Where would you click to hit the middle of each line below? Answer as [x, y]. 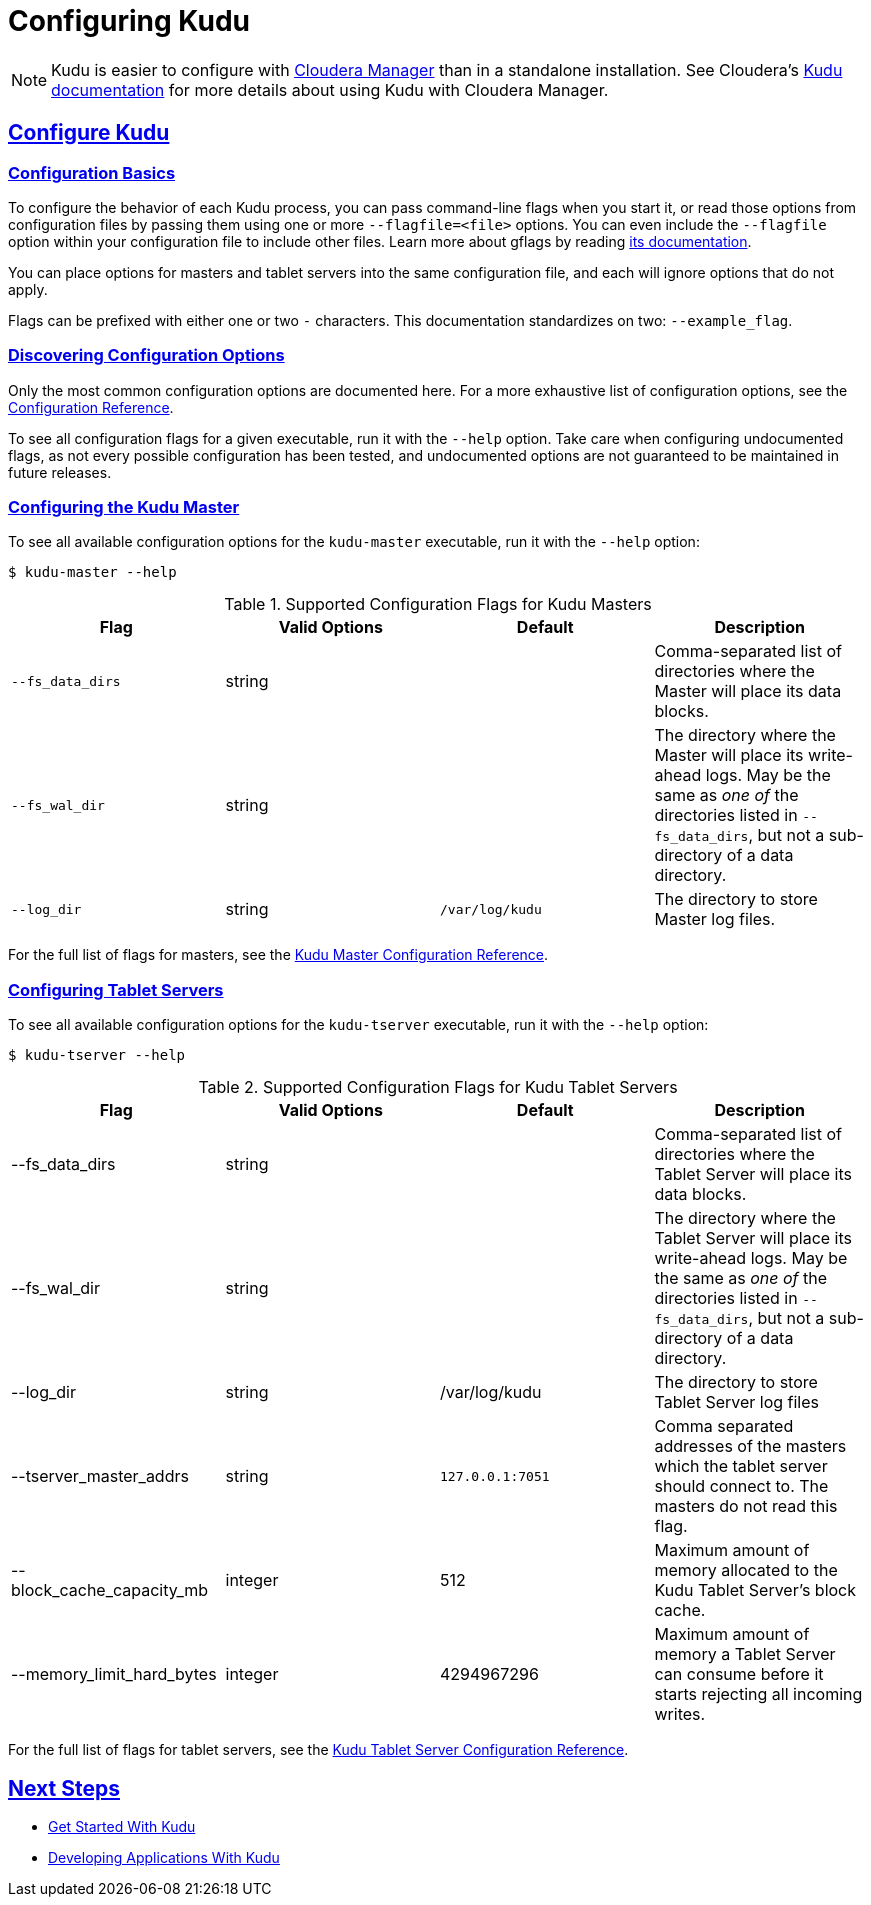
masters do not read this [746, 1506]
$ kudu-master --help [92, 572]
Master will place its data [748, 691]
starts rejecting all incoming [758, 1694]
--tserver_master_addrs [100, 1476]
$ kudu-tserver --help [97, 1055]
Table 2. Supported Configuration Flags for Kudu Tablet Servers [438, 1087]
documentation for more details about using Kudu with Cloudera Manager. [330, 89]
